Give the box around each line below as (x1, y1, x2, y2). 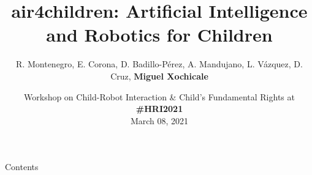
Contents (5, 160, 39, 173)
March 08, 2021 (130, 114, 189, 127)
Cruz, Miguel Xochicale (110, 69, 208, 82)
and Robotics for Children (46, 22, 273, 47)
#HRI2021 (135, 102, 183, 115)
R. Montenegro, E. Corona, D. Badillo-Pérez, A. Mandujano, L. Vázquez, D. (16, 58, 303, 70)
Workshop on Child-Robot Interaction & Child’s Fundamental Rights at (24, 90, 295, 103)
